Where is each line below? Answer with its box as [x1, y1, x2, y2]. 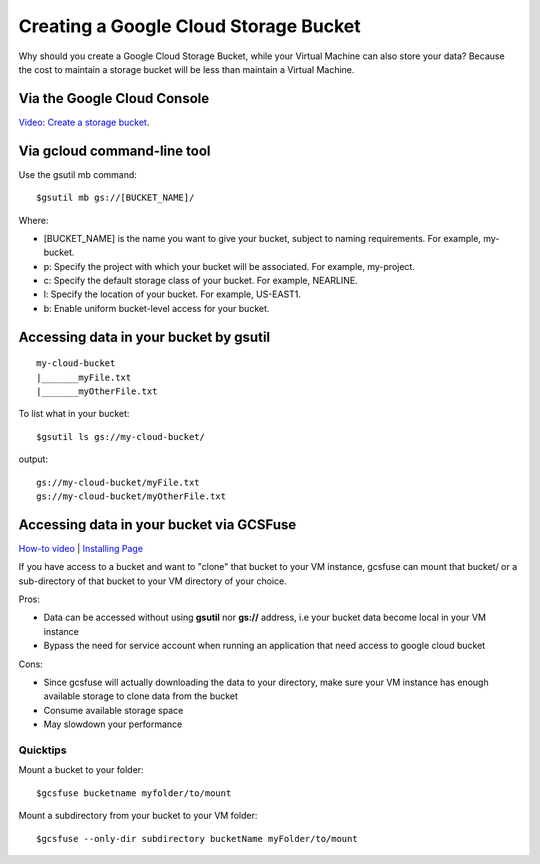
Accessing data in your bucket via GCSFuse [18, 516, 297, 533]
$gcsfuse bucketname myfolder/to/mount [36, 787, 232, 799]
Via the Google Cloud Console [18, 90, 210, 107]
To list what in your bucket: [18, 408, 130, 420]
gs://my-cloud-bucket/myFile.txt [36, 476, 200, 488]
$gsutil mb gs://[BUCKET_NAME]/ [36, 192, 195, 204]
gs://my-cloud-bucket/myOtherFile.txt [36, 491, 227, 502]
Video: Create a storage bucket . [18, 116, 150, 128]
